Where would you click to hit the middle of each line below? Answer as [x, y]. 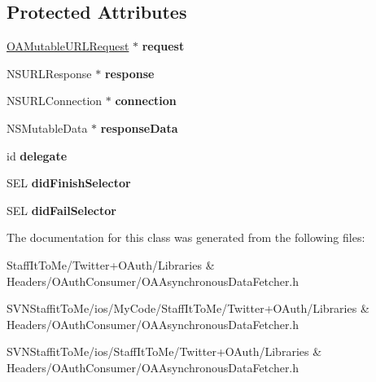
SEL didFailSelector [61, 210]
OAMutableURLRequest [68, 46]
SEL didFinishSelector [69, 183]
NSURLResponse [49, 73]
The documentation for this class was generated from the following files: [186, 237]
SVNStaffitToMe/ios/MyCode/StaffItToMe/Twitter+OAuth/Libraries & [188, 308]
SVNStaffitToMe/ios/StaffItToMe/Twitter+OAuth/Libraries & [164, 351]
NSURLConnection [55, 101]
